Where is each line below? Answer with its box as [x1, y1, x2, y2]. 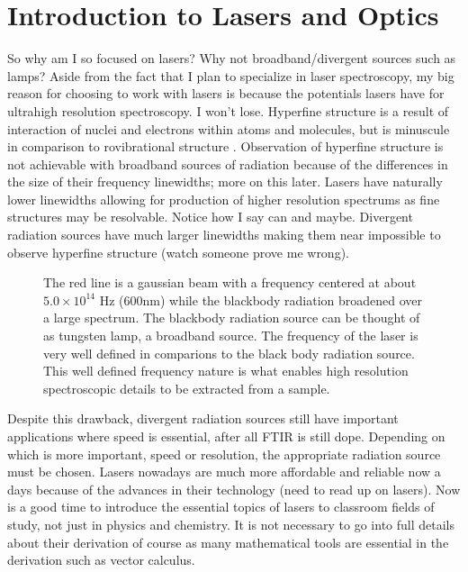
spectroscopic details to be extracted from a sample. [43, 378, 330, 397]
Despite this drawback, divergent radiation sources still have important [7, 409, 399, 428]
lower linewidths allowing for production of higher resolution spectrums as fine [7, 189, 440, 208]
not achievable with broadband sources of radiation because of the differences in [7, 154, 448, 173]
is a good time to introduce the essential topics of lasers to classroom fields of [7, 497, 435, 516]
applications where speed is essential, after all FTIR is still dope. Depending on [7, 427, 445, 445]
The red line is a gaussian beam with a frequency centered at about [43, 273, 417, 292]
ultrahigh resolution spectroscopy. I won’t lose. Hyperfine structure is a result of [7, 101, 449, 120]
